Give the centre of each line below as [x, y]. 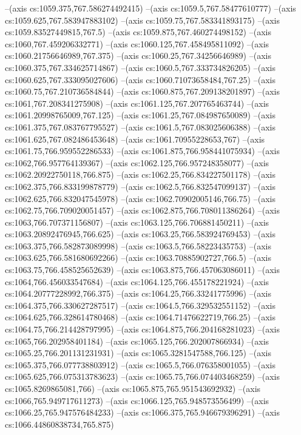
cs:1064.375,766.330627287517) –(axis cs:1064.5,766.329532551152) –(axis [140, 305]
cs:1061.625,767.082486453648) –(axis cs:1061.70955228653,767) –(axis [135, 139]
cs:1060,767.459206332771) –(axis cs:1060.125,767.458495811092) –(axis [137, 43]
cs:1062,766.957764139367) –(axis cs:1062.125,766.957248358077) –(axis [137, 162]
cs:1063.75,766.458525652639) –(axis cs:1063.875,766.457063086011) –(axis [142, 270]
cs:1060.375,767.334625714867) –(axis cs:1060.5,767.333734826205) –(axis [140, 67]
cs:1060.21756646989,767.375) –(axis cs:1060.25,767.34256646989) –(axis [138, 56]
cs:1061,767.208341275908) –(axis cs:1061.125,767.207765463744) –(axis [137, 103]
